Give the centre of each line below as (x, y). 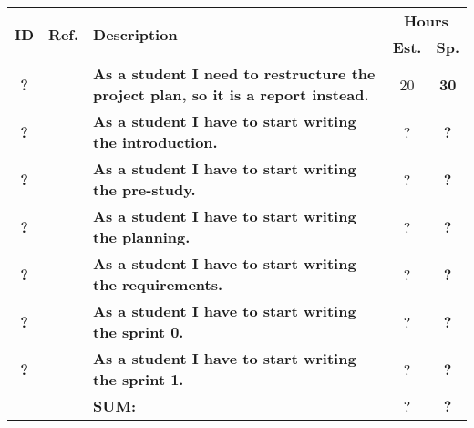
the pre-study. (144, 189)
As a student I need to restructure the (234, 73)
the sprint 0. (139, 332)
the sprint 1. (139, 379)
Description (135, 34)
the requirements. (158, 284)
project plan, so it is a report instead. (231, 94)
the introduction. (155, 142)
